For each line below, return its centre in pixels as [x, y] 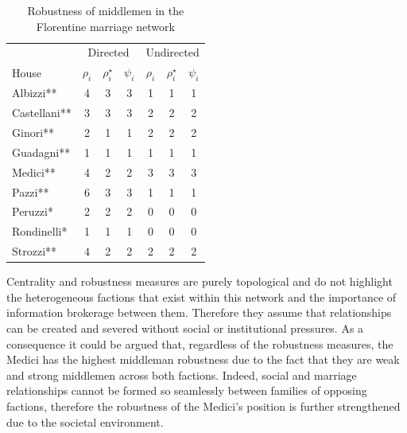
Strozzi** [35, 251]
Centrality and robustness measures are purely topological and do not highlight [200, 281]
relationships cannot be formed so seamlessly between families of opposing [187, 390]
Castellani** [42, 113]
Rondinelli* [40, 231]
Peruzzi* [33, 211]
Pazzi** [31, 191]
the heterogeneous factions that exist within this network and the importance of [202, 296]
